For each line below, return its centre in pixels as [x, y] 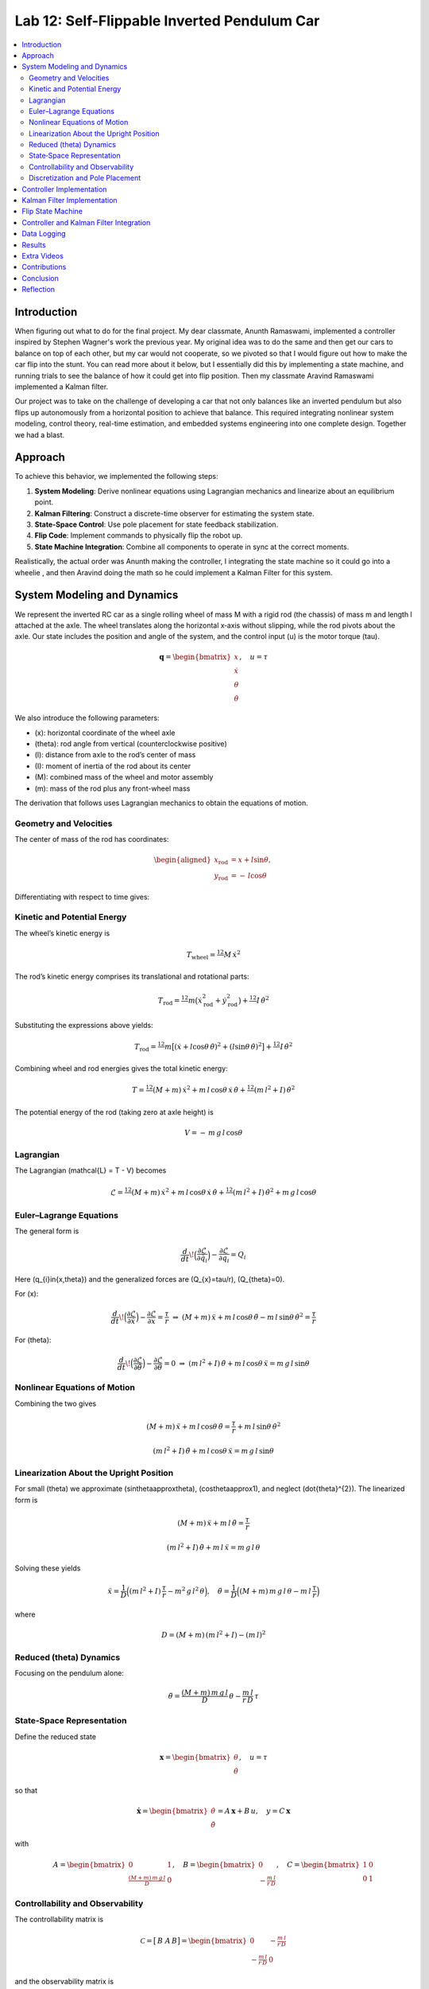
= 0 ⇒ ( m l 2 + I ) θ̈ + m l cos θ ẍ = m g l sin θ [237, 1362]
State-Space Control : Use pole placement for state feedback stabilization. [157, 524]
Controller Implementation [64, 189]
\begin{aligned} [183, 860]
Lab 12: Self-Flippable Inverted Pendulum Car [167, 21]
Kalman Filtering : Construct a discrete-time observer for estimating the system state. [174, 513]
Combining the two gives [56, 1403]
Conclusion [41, 278]
